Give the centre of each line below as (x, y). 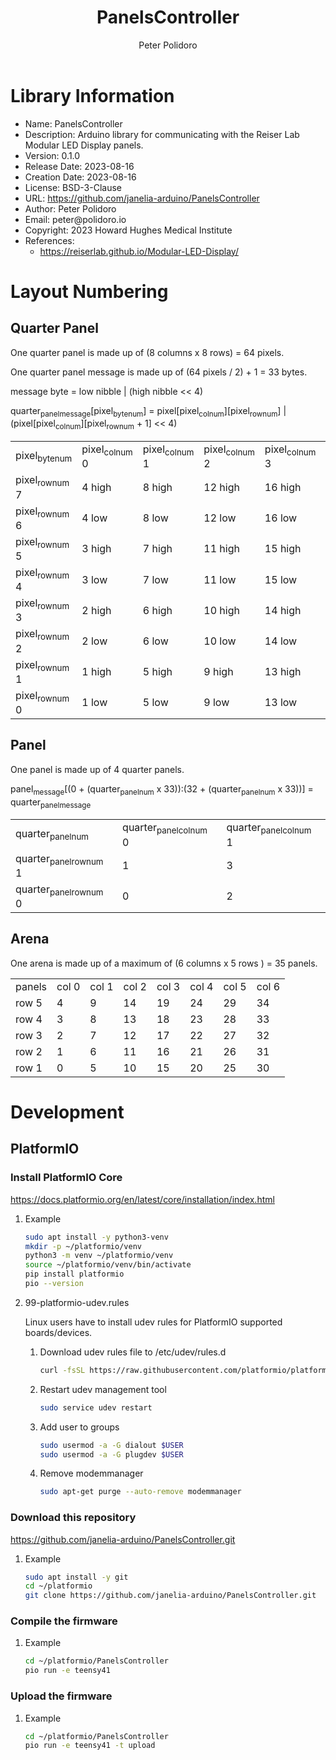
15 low (281, 579)
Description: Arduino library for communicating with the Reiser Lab (162, 134)
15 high (283, 549)
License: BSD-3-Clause (73, 187)
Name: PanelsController (73, 123)
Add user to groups (79, 1427)
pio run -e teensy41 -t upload (90, 1746)
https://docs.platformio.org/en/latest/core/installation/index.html (142, 1199)
